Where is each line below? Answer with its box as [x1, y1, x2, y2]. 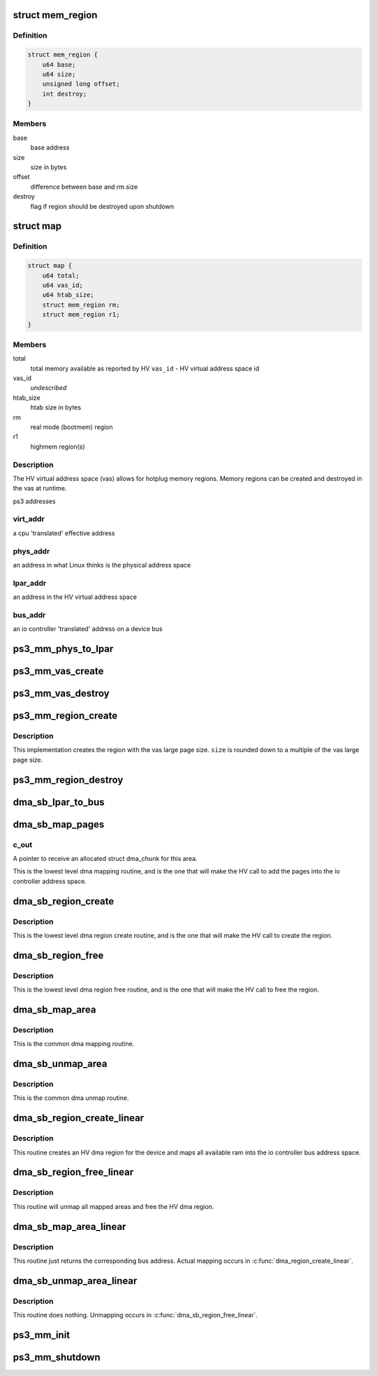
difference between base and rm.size [30, 182, 138, 191]
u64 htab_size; [42, 291, 94, 299]
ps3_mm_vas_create [13, 665, 104, 677]
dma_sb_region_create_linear [13, 1112, 145, 1124]
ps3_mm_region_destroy [13, 774, 124, 785]
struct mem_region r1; [42, 311, 120, 319]
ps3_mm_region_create [13, 710, 118, 722]
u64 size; [42, 70, 76, 78]
